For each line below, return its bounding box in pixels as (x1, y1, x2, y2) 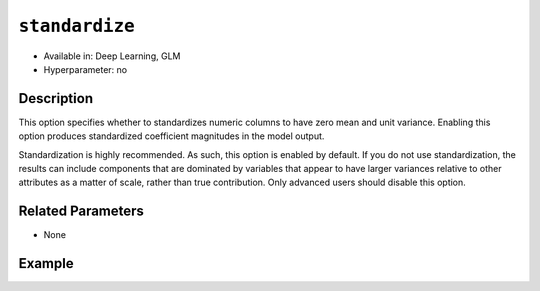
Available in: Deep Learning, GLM (43, 50, 181, 62)
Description (18, 90, 94, 107)
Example (18, 255, 74, 272)
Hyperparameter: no (43, 63, 128, 75)
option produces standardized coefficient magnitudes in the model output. (18, 130, 325, 142)
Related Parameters (18, 203, 145, 220)
